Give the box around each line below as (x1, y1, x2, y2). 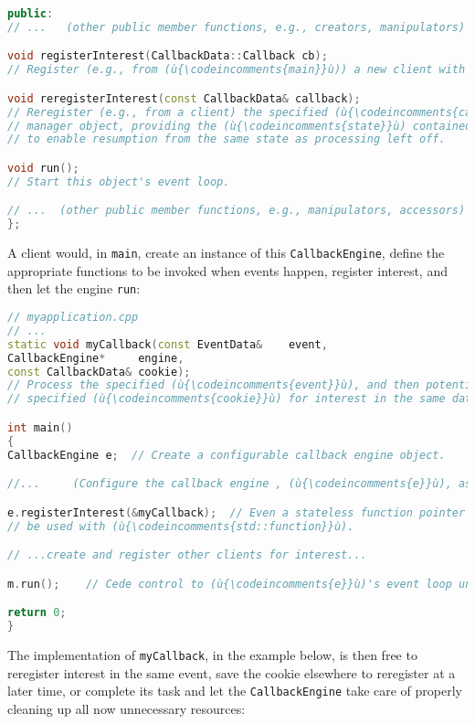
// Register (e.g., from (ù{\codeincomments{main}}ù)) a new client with (7, 63, 466, 77)
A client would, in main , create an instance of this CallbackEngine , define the (7, 243, 445, 262)
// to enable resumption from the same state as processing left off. (7, 133, 446, 146)
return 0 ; (7, 606, 67, 620)
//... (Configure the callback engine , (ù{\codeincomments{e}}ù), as (7, 477, 472, 491)
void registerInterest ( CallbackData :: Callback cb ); (7, 49, 328, 63)
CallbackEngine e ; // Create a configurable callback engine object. (7, 448, 446, 462)
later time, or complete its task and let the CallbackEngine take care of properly (7, 681, 462, 700)
